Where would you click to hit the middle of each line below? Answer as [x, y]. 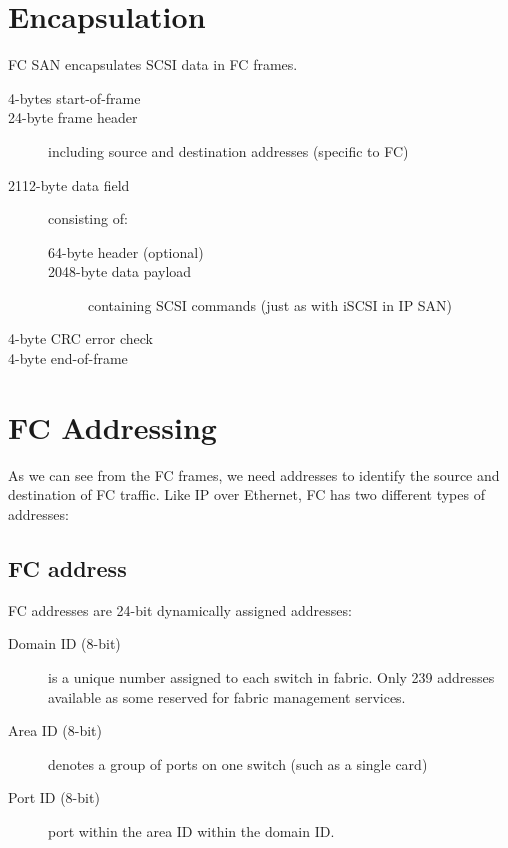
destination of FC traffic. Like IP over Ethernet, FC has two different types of [246, 494]
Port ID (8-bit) [54, 797]
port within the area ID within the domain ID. [191, 830]
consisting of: [88, 218]
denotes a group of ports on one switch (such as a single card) [238, 763]
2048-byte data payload [120, 271]
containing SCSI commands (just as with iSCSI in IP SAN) [270, 304]
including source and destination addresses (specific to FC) [228, 150]
